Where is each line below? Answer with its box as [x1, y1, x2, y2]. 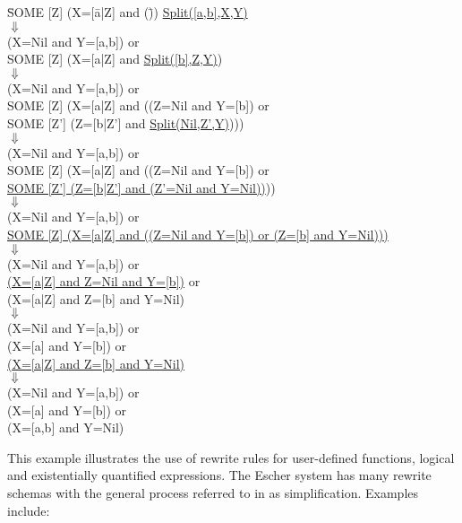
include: [7, 501, 50, 519]
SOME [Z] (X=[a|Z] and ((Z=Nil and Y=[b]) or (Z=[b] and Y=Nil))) [7, 224, 389, 243]
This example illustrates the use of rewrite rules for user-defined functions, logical [7, 448, 455, 466]
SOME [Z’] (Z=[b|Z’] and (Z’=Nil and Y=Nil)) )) [7, 178, 276, 196]
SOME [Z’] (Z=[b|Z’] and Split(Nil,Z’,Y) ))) [7, 113, 244, 132]
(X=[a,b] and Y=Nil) [7, 418, 124, 437]
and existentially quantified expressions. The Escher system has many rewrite [7, 466, 432, 484]
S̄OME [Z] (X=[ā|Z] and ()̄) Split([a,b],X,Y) [7, 3, 248, 21]
